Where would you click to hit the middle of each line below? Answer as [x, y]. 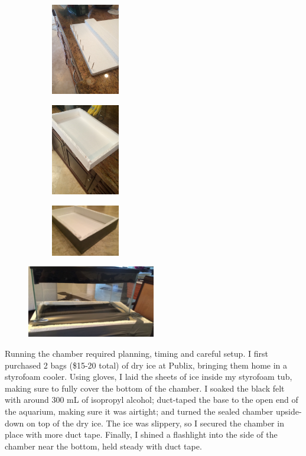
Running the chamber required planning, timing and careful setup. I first [136, 353]
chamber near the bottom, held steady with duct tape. [103, 446]
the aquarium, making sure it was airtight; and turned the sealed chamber [139, 411]
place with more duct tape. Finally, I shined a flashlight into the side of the [141, 434]
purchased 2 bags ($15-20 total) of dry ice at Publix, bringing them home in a [146, 365]
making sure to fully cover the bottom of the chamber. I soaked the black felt [145, 388]
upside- [289, 411]
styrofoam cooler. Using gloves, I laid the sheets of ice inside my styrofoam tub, [149, 377]
